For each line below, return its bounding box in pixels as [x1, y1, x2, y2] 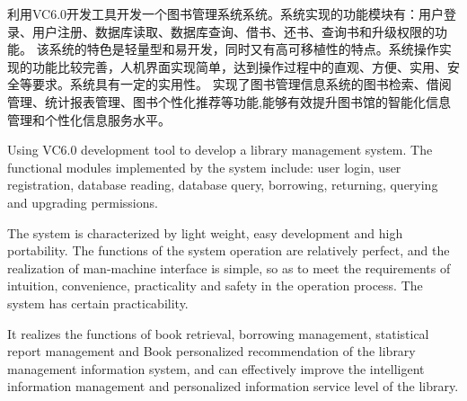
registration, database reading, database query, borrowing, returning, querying [7, 175, 438, 194]
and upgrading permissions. [7, 192, 158, 211]
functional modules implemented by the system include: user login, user [7, 157, 401, 176]
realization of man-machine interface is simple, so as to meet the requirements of [7, 258, 451, 277]
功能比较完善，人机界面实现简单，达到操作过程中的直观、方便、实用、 [31, 57, 447, 76]
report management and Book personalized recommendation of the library [7, 342, 416, 361]
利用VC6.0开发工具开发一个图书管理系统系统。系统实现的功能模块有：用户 [7, 4, 445, 22]
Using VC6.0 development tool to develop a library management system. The [7, 140, 433, 159]
